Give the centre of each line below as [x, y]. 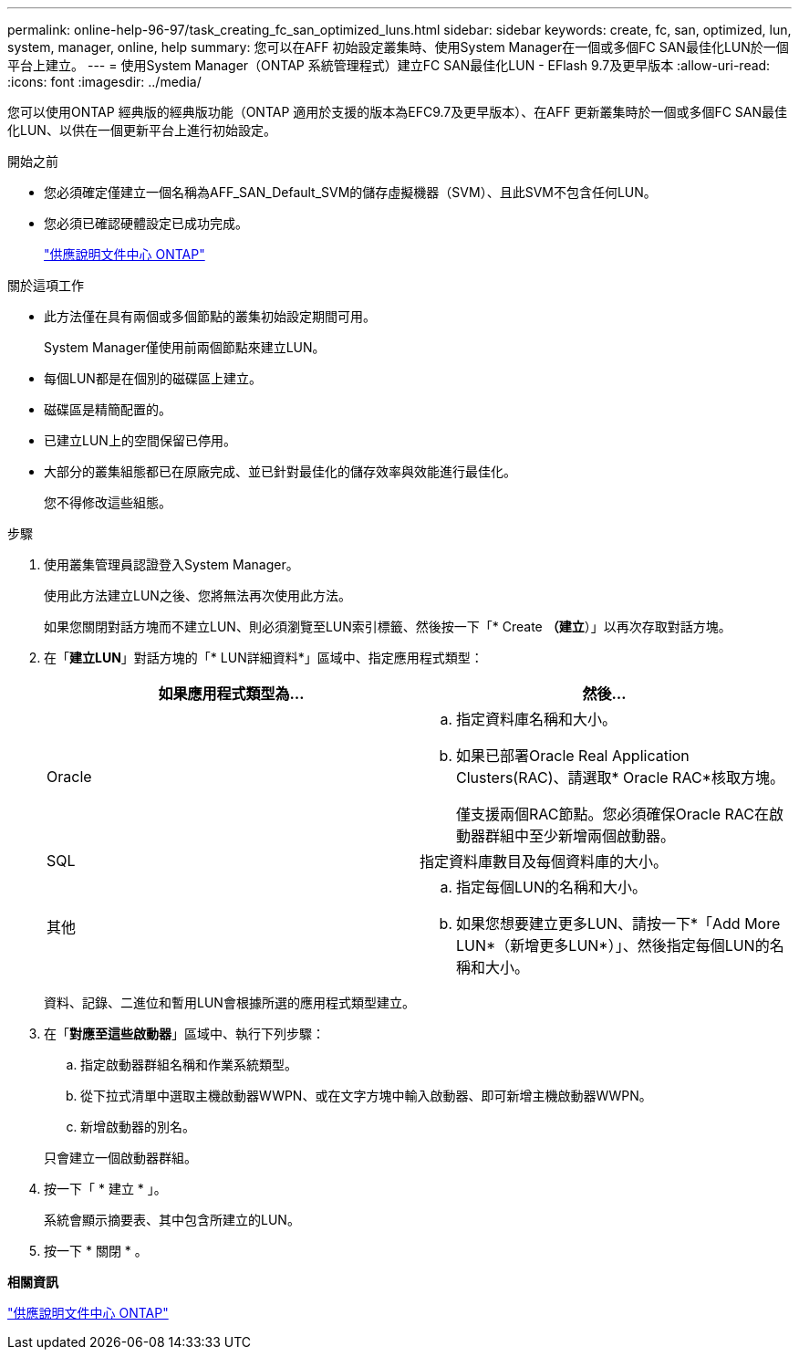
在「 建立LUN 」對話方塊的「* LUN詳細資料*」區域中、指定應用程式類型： [264, 658]
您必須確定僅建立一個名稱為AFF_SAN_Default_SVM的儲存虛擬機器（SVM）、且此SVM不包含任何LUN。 [350, 192]
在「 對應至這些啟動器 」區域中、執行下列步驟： [184, 1033]
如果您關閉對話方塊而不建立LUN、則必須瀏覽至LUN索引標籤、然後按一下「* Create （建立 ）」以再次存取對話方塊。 [388, 626]
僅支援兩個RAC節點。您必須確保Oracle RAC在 [613, 814]
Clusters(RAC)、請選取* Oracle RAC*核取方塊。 [620, 778]
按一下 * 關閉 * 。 [96, 1251]
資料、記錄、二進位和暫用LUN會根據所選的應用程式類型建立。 [229, 1002]
